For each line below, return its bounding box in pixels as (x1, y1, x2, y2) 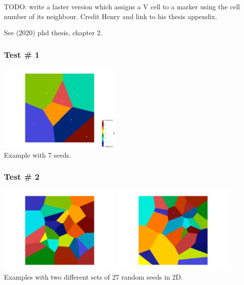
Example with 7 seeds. (4, 149, 71, 160)
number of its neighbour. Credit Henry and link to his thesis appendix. (4, 11, 217, 21)
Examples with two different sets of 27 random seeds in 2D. (4, 272, 183, 282)
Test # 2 (4, 170, 40, 183)
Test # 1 (4, 48, 40, 60)
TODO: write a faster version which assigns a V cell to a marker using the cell (4, 1, 240, 11)
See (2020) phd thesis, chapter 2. (4, 27, 103, 38)
